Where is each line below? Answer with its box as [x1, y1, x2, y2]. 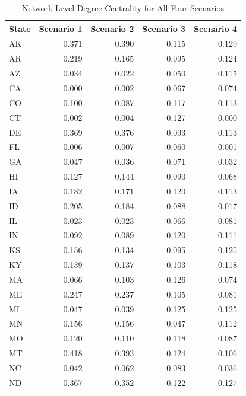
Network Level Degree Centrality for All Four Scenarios [21, 2, 224, 14]
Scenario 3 [142, 22, 186, 34]
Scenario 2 [90, 22, 134, 34]
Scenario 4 [194, 22, 237, 34]
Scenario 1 [39, 22, 83, 34]
